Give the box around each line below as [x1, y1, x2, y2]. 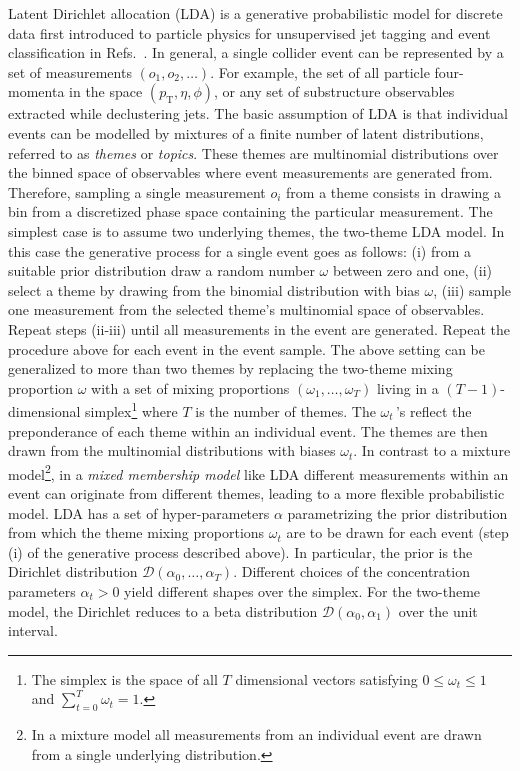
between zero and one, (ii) [332, 260, 493, 281]
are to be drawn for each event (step [286, 522, 509, 543]
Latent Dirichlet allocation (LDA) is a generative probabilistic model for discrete [8, 3, 503, 23]
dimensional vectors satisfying [235, 668, 418, 689]
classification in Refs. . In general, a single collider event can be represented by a [8, 42, 504, 63]
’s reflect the [395, 400, 472, 421]
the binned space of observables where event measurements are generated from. [8, 162, 493, 183]
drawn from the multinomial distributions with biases [8, 440, 336, 461]
